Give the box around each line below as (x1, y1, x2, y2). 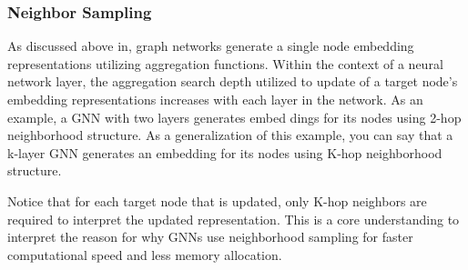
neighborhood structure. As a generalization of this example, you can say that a (7, 125, 453, 145)
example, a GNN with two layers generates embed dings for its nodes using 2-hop (7, 107, 462, 126)
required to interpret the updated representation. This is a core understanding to (7, 209, 460, 228)
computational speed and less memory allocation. (7, 245, 282, 264)
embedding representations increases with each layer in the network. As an (7, 90, 423, 108)
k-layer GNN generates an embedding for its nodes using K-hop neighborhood (7, 143, 443, 162)
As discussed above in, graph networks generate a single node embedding (7, 36, 414, 55)
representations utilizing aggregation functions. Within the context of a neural (7, 54, 443, 73)
